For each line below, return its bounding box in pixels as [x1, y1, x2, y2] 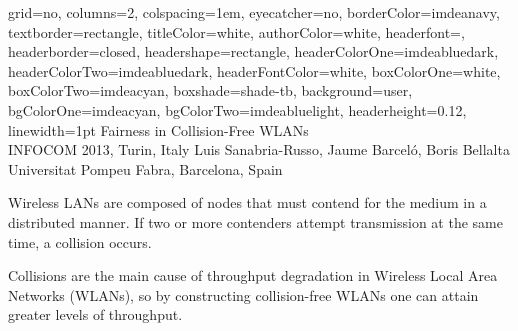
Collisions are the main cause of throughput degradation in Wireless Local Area [8, 265, 498, 286]
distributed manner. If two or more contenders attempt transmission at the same [8, 211, 503, 232]
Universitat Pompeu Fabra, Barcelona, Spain [8, 158, 283, 179]
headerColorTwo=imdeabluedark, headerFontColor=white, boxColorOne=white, [8, 60, 501, 81]
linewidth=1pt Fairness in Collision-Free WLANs [8, 119, 309, 140]
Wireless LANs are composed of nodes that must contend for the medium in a [8, 192, 487, 213]
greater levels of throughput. [8, 304, 183, 325]
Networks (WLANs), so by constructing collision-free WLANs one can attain [8, 284, 479, 305]
